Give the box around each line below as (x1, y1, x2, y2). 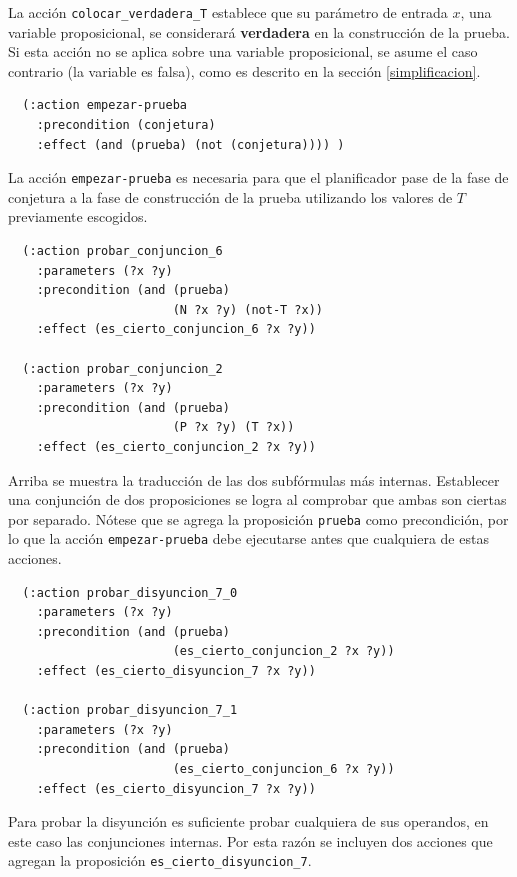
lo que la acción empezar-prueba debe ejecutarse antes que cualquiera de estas (8, 528, 489, 549)
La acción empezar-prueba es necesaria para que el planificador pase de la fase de (8, 167, 509, 188)
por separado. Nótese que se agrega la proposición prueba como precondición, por (8, 508, 509, 529)
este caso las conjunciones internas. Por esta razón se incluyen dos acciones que (8, 830, 493, 851)
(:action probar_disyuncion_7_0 (22, 585, 238, 600)
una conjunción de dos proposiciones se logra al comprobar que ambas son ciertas (8, 489, 507, 510)
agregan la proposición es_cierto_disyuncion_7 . (8, 850, 312, 871)
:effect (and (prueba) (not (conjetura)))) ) (36, 137, 345, 152)
